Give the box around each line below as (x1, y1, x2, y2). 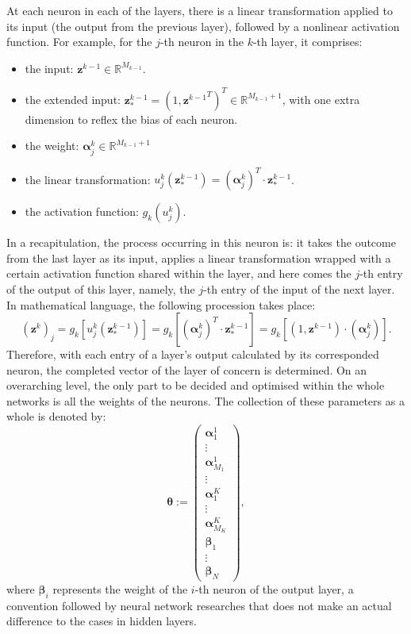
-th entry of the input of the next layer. (203, 280, 395, 297)
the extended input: (25, 90, 121, 107)
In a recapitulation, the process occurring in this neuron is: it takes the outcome (6, 234, 396, 251)
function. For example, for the (6, 33, 152, 50)
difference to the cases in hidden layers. (6, 613, 197, 629)
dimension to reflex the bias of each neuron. (25, 110, 238, 127)
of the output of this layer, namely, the (6, 280, 195, 297)
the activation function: (25, 203, 139, 220)
